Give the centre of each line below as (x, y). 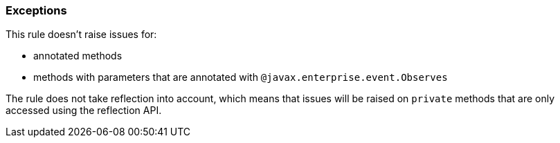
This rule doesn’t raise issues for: (81, 35)
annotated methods (78, 56)
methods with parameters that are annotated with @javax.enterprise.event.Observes (241, 77)
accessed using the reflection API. (84, 111)
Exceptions (36, 10)
